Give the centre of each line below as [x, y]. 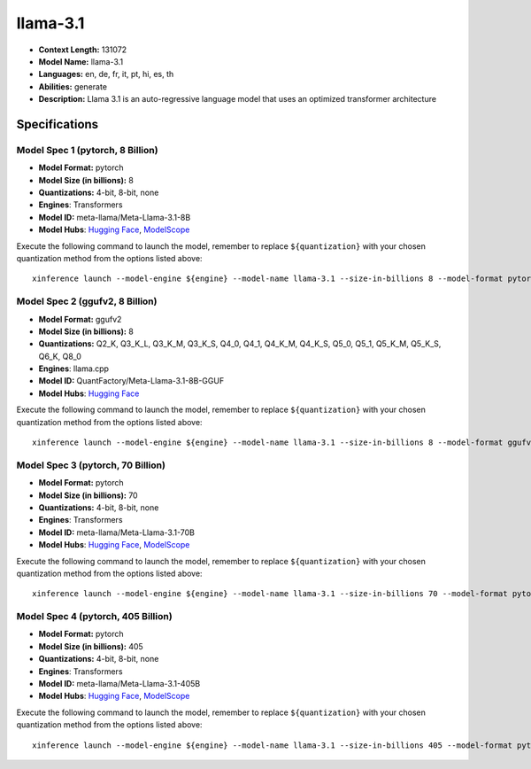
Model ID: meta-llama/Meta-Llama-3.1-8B [115, 217]
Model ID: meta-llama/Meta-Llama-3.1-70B [116, 532]
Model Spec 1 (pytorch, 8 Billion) [87, 150]
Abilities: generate [73, 86]
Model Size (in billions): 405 [91, 646]
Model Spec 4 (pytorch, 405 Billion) [94, 617]
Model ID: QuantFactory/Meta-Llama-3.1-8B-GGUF [131, 381]
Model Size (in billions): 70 [88, 495]
